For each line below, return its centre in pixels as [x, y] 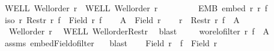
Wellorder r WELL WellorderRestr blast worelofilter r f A [139, 31]
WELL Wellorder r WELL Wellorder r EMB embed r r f [136, 8]
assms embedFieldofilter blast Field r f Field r [111, 42]
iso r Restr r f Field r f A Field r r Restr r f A [122, 19]
